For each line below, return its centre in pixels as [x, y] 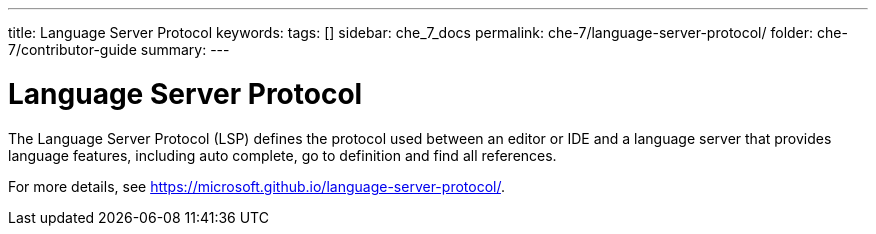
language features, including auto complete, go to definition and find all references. [282, 155]
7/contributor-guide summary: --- [119, 49]
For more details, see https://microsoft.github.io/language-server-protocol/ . [256, 186]
